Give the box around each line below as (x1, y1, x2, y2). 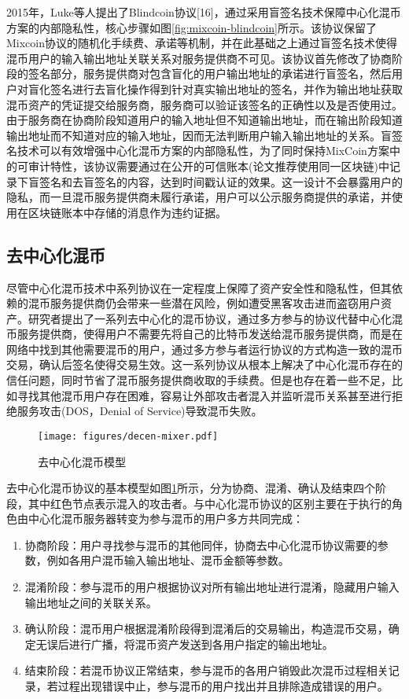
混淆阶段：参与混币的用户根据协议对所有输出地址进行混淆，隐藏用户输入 (24, 579, 400, 595)
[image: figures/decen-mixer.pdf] (38, 430, 219, 442)
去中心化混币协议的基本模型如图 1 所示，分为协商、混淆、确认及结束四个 (6, 480, 375, 496)
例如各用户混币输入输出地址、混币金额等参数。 (46, 552, 289, 568)
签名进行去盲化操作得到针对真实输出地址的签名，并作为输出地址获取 (50, 80, 403, 97)
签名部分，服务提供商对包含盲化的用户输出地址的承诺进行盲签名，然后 (28, 65, 392, 82)
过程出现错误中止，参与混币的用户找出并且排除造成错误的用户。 (57, 678, 389, 694)
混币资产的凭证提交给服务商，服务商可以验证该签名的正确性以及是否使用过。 (6, 96, 403, 112)
